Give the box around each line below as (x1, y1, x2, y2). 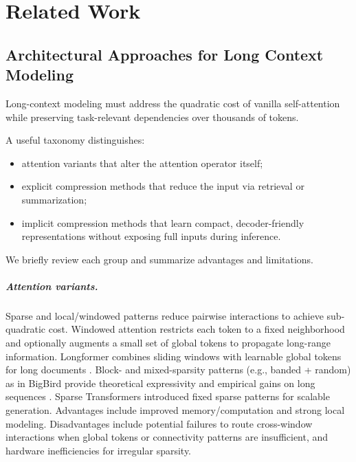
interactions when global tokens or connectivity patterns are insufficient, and (5, 430, 329, 444)
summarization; (21, 192, 87, 206)
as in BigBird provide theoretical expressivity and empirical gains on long (5, 375, 315, 390)
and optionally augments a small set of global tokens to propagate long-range (5, 335, 331, 350)
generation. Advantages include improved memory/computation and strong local (5, 403, 345, 417)
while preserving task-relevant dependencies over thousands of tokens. (5, 109, 299, 124)
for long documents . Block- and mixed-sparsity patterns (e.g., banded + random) (5, 362, 351, 377)
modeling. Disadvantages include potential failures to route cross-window (5, 416, 313, 430)
